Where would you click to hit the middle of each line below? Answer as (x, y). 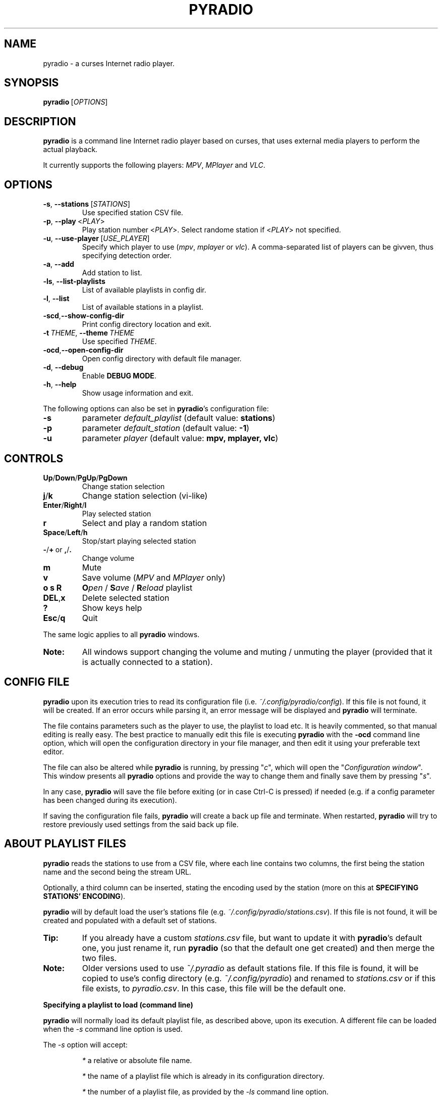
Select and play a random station (144, 523)
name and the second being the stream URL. (117, 872)
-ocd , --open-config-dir (83, 350)
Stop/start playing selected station (139, 541)
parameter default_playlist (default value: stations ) (179, 418)
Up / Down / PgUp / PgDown (85, 477)
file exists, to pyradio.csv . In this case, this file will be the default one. (214, 988)
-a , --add (59, 264)
